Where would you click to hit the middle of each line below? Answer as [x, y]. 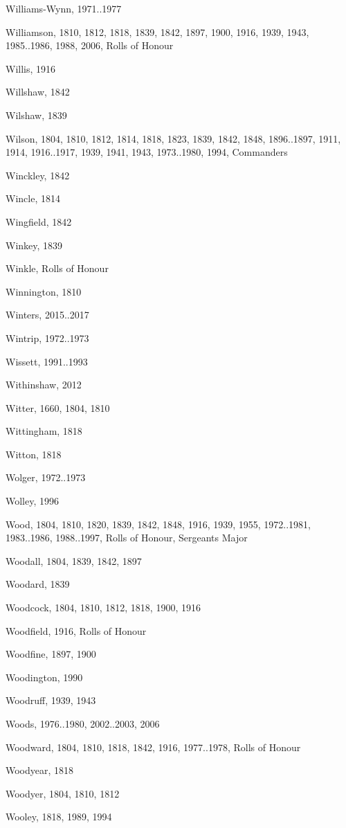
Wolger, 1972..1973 [46, 477]
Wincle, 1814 [33, 198]
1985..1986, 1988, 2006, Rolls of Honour [90, 45]
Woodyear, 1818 [40, 770]
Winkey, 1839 [34, 245]
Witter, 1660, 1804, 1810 [58, 407]
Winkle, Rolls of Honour [57, 268]
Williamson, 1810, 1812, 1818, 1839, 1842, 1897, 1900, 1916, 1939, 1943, [157, 31]
